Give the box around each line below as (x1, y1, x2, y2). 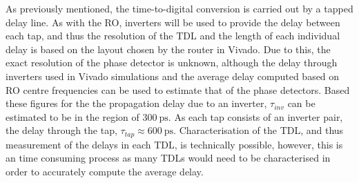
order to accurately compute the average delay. (6, 164, 204, 178)
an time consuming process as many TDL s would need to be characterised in (6, 151, 331, 165)
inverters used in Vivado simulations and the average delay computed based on (6, 68, 340, 83)
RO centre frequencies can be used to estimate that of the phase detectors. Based (6, 82, 350, 97)
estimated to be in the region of (6, 109, 139, 124)
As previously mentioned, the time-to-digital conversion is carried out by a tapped (6, 1, 353, 15)
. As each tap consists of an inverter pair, (168, 109, 343, 124)
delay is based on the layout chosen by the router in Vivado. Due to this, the (6, 41, 331, 56)
